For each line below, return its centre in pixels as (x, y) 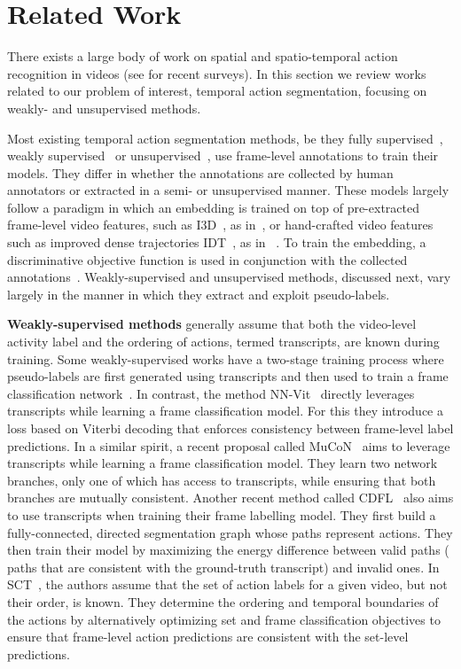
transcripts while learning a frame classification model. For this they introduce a (225, 411)
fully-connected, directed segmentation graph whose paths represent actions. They (230, 532)
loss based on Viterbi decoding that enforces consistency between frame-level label (230, 428)
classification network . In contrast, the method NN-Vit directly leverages (211, 393)
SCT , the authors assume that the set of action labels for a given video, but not (227, 584)
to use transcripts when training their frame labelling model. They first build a (222, 514)
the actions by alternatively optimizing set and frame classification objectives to (224, 619)
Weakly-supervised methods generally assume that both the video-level (212, 324)
